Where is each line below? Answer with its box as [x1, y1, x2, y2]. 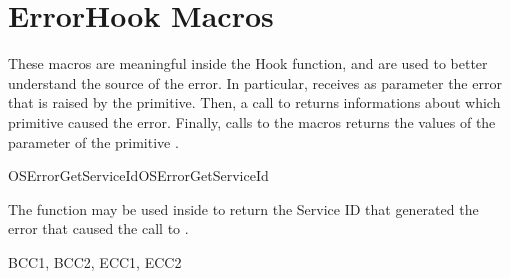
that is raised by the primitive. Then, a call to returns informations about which [8, 92, 501, 113]
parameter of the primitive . [8, 131, 179, 152]
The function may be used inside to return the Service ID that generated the [8, 198, 479, 219]
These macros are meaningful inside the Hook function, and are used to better [8, 53, 488, 74]
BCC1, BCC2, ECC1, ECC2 [8, 251, 182, 272]
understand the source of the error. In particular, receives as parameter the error [8, 72, 502, 93]
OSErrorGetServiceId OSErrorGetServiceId [8, 165, 269, 186]
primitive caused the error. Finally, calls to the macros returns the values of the [8, 111, 496, 132]
